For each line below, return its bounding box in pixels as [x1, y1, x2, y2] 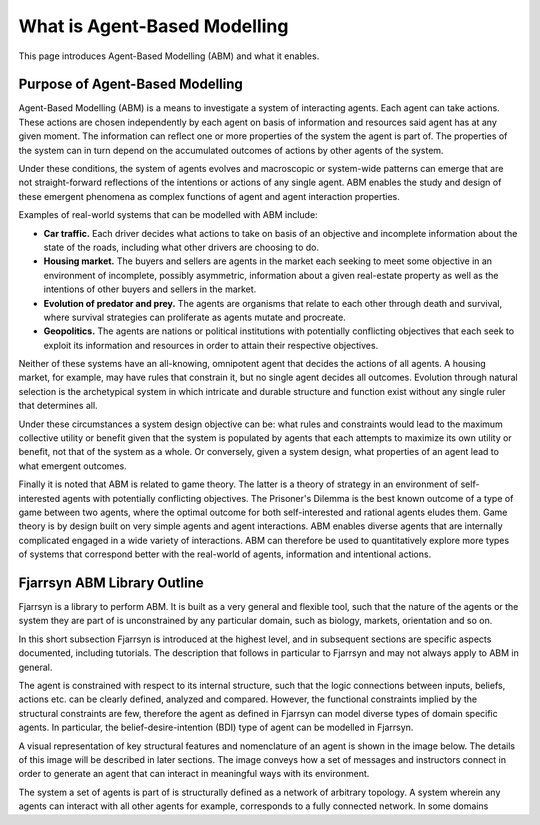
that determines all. [18, 400, 99, 412]
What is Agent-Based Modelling [18, 15, 289, 37]
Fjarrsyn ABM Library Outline [18, 574, 204, 591]
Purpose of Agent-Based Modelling [18, 76, 244, 93]
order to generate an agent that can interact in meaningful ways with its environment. [18, 768, 370, 780]
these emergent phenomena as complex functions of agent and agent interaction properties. [18, 190, 400, 202]
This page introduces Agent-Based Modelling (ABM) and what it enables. [18, 50, 320, 62]
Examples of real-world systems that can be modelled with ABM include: [18, 209, 319, 221]
